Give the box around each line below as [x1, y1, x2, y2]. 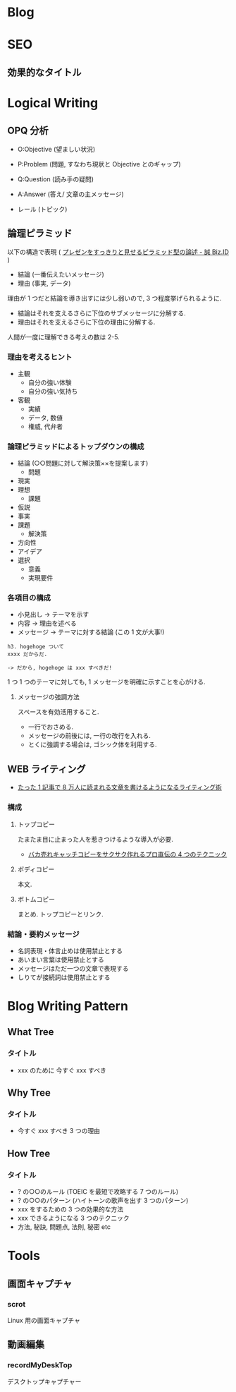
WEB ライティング [7, 763, 86, 775]
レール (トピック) [17, 205, 68, 213]
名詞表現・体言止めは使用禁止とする [17, 946, 123, 955]
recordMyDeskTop [7, 1360, 73, 1370]
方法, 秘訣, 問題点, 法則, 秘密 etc [17, 1223, 111, 1231]
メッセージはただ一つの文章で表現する [17, 964, 129, 972]
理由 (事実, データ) [17, 279, 71, 287]
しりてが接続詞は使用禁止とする [17, 973, 111, 981]
